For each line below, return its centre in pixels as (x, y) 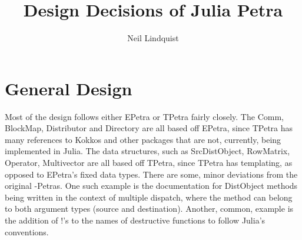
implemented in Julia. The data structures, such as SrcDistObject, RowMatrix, (147, 151)
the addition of (31, 220)
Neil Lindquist (153, 38)
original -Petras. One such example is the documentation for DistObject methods (151, 186)
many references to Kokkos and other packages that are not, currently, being (143, 139)
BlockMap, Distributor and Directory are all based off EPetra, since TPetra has (149, 128)
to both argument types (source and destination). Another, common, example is (149, 209)
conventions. (27, 231)
